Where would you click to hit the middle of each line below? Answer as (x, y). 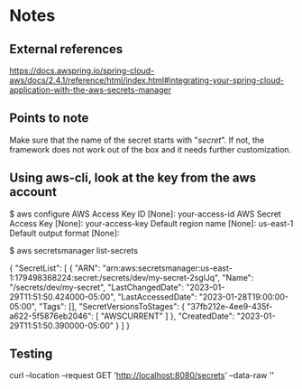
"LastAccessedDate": (157, 296)
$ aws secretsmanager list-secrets (73, 250)
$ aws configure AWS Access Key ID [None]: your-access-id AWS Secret (145, 214)
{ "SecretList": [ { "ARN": (55, 268)
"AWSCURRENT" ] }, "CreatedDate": (168, 316)
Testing (31, 354)
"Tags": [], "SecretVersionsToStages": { (112, 306)
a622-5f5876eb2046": (52, 316)
